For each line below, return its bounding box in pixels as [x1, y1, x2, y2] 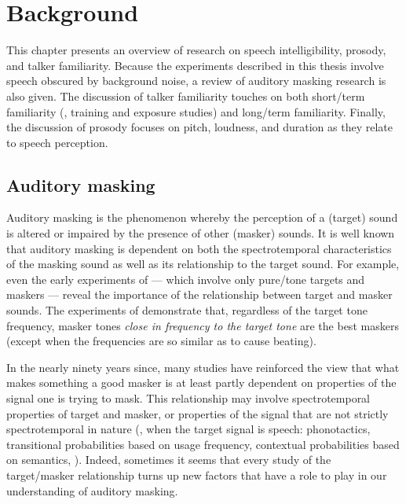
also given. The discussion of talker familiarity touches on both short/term [6, 87, 365, 104]
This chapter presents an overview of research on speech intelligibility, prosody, [6, 42, 386, 58]
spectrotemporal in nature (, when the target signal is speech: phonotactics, [6, 421, 371, 437]
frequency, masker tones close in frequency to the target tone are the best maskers [6, 317, 399, 333]
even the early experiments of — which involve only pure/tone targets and [6, 270, 365, 287]
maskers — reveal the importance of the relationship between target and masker [6, 286, 393, 303]
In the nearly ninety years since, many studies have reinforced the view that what [6, 359, 400, 375]
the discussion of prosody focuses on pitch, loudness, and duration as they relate [6, 119, 393, 135]
